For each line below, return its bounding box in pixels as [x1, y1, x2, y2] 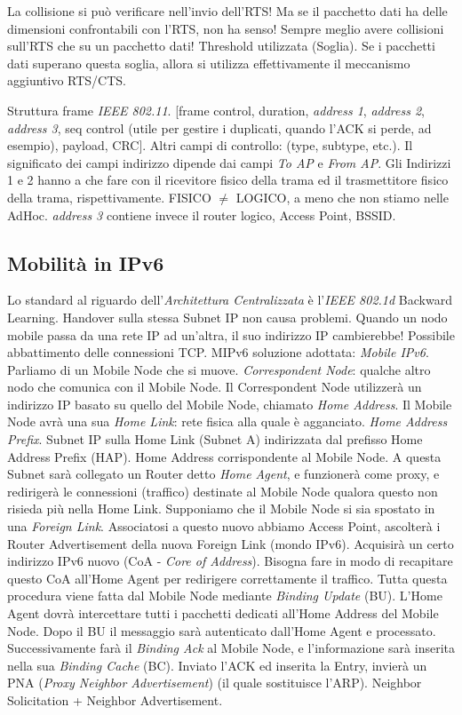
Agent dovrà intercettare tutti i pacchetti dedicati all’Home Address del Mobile [7, 604, 439, 623]
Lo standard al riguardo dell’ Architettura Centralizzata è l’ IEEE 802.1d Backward [7, 290, 452, 309]
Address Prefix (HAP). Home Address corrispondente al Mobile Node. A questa [7, 447, 442, 465]
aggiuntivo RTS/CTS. [7, 71, 126, 90]
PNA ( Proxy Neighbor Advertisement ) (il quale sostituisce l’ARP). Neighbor [7, 673, 422, 692]
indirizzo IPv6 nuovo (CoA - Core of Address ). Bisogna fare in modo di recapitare [7, 552, 453, 570]
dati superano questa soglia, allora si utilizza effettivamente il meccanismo [7, 53, 410, 72]
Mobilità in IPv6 [7, 249, 164, 276]
